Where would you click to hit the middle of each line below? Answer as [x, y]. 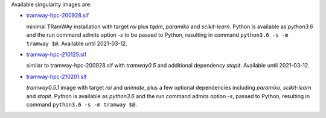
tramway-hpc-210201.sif [56, 76]
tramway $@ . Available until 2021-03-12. [77, 43]
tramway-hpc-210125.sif [56, 54]
